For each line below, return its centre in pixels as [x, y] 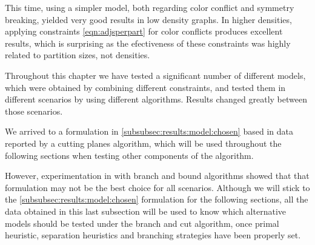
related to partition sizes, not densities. [78, 55]
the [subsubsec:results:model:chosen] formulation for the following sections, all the [157, 199]
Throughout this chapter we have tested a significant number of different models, [155, 75]
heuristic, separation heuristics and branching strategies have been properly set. [153, 235]
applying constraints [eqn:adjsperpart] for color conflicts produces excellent [144, 31]
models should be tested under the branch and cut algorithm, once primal [142, 223]
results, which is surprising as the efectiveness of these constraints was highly [148, 43]
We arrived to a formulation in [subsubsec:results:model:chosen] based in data [149, 131]
